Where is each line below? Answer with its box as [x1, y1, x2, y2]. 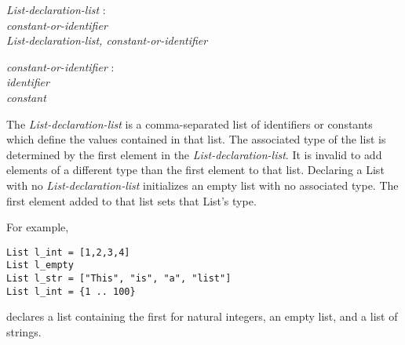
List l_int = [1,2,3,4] [6, 246, 130, 258]
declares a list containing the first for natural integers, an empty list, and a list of [6, 308, 398, 325]
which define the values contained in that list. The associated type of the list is [6, 131, 386, 147]
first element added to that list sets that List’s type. [6, 192, 257, 209]
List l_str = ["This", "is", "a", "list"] [6, 273, 232, 285]
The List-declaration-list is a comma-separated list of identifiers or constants [6, 115, 373, 132]
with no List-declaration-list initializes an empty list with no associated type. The [6, 176, 399, 193]
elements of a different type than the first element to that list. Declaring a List [6, 162, 385, 178]
